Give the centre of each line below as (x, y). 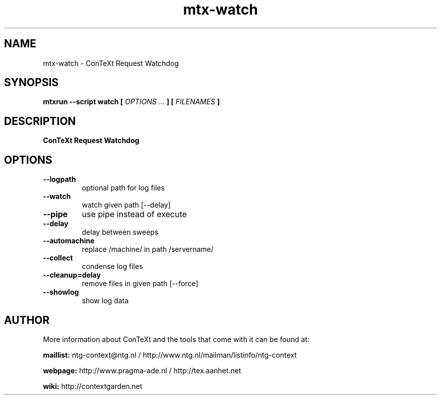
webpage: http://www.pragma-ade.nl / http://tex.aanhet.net (142, 370)
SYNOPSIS (31, 83)
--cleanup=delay (72, 275)
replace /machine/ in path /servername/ (148, 249)
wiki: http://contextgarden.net (93, 386)
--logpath (59, 179)
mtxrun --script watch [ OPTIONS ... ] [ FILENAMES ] (131, 102)
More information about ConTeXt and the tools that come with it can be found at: (176, 339)
